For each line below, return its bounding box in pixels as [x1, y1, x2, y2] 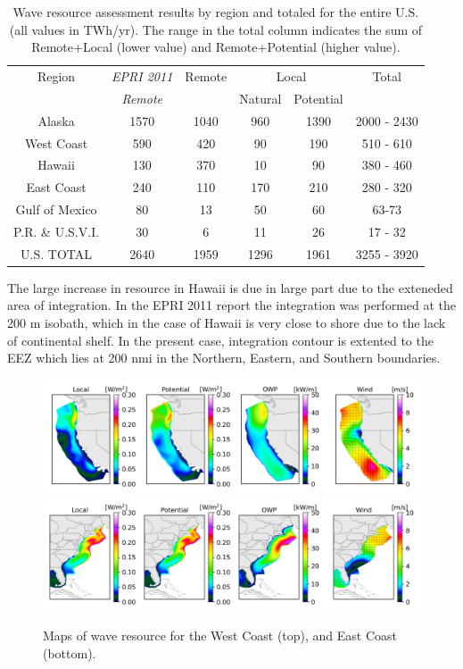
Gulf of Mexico [15, 200, 97, 219]
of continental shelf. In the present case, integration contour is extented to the [7, 330, 434, 349]
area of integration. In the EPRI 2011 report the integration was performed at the [7, 296, 457, 314]
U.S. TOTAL [21, 244, 93, 263]
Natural [239, 88, 282, 107]
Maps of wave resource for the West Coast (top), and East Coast [43, 626, 398, 645]
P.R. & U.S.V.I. [13, 222, 100, 240]
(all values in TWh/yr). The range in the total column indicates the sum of [9, 20, 423, 38]
